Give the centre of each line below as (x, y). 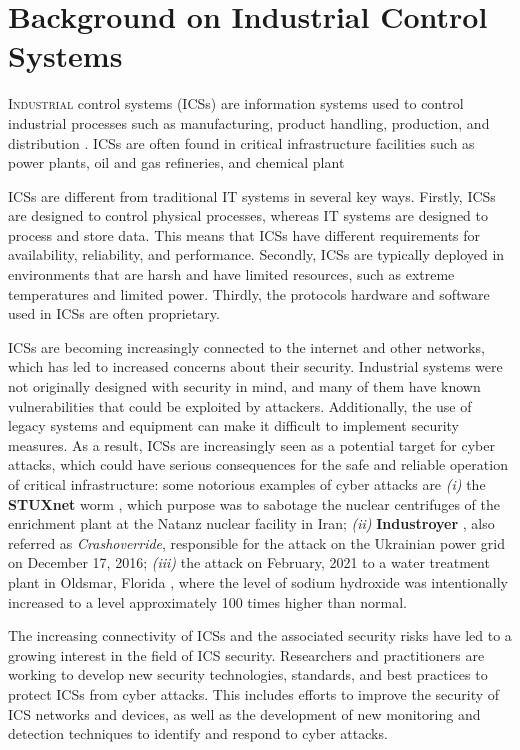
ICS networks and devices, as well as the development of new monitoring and (244, 713)
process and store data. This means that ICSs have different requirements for (244, 234)
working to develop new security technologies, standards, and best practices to (248, 674)
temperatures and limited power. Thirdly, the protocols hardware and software (249, 293)
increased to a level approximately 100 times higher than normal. (207, 601)
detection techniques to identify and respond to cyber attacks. (198, 733)
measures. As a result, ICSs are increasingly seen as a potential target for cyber (251, 444)
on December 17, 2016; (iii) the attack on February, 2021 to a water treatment (249, 562)
